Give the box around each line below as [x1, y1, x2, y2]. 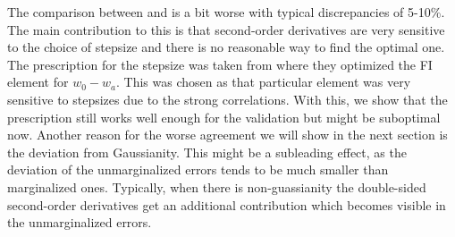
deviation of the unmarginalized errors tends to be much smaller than [7, 160, 389, 179]
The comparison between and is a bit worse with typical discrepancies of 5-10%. [7, 3, 445, 21]
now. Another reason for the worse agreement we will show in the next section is [7, 125, 448, 144]
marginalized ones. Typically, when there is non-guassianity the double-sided [7, 177, 426, 196]
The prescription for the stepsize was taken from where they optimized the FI [7, 55, 433, 73]
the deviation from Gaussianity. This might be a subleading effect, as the [7, 142, 407, 161]
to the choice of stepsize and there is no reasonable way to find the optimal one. [7, 38, 445, 56]
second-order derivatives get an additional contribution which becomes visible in [7, 195, 446, 214]
